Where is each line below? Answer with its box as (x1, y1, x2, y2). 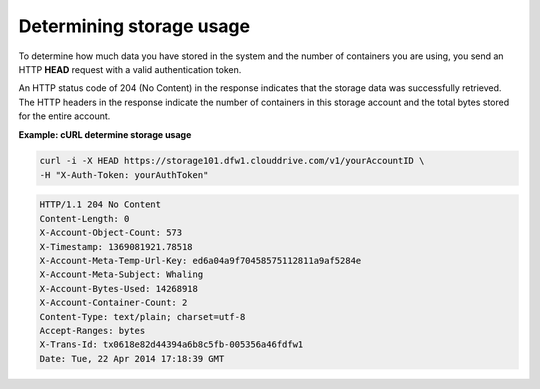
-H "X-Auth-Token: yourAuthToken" (39, 169, 209, 180)
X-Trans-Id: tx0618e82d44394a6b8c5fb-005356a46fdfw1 (39, 339, 304, 350)
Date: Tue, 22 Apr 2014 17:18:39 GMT (39, 353, 225, 364)
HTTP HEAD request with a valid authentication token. (18, 63, 242, 75)
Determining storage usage (18, 15, 250, 37)
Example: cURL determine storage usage (18, 128, 192, 140)
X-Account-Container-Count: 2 (39, 297, 188, 309)
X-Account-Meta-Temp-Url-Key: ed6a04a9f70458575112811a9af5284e (39, 255, 362, 267)
